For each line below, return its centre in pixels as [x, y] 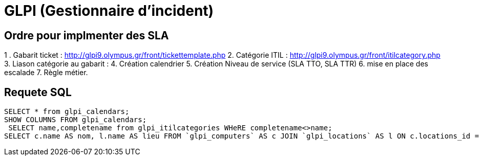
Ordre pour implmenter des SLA [87, 35]
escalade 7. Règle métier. [46, 73]
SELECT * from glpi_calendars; [67, 112]
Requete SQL [38, 92]
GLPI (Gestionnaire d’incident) [109, 11]
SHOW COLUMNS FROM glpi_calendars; [76, 120]
